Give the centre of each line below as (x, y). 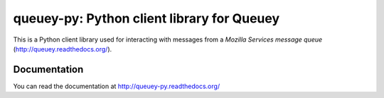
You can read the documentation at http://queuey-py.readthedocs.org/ (117, 86)
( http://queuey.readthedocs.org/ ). (63, 49)
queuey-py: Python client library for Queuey (146, 18)
